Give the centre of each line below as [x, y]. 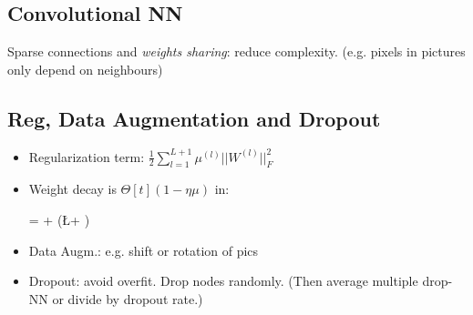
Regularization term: [87, 156]
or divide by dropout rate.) [128, 298]
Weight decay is [72, 189]
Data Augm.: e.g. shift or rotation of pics [144, 250]
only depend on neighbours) [85, 69]
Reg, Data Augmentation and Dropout [194, 118]
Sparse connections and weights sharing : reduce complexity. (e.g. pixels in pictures [236, 51]
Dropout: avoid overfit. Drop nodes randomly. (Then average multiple [223, 281]
